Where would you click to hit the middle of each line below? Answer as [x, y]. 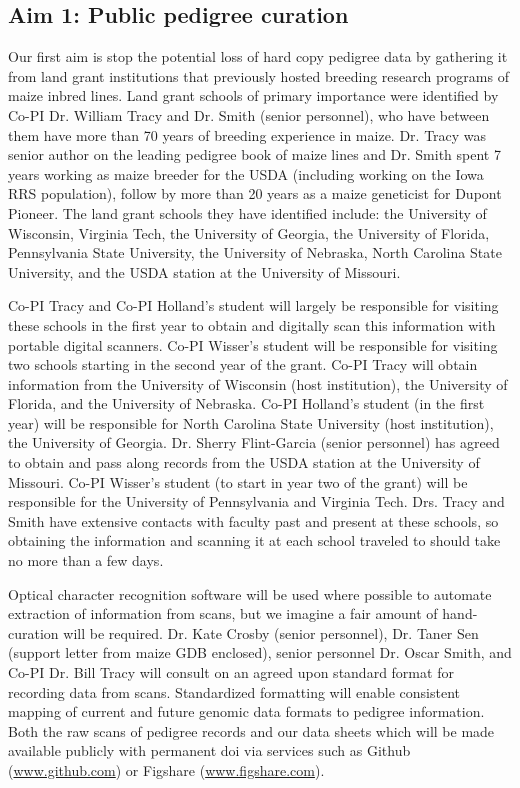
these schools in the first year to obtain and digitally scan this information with [252, 324]
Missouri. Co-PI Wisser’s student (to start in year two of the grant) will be [238, 481]
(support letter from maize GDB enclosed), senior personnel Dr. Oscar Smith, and [260, 652]
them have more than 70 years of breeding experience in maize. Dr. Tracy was [247, 134]
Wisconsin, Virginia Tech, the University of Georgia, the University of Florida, [249, 232]
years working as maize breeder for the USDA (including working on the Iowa [246, 173]
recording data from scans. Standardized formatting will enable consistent [234, 691]
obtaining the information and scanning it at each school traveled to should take [254, 540]
